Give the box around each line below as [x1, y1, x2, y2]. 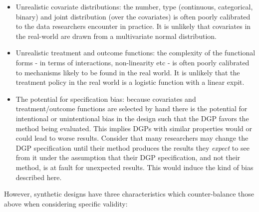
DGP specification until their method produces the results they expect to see [15, 142, 250, 153]
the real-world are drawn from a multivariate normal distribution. [15, 30, 217, 41]
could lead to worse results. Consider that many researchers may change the [15, 133, 249, 143]
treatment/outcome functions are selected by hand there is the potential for [15, 103, 248, 114]
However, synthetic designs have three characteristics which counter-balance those [4, 189, 255, 199]
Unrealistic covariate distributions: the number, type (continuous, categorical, [15, 1, 253, 11]
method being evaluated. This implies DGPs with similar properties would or [15, 123, 252, 133]
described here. [15, 172, 62, 182]
